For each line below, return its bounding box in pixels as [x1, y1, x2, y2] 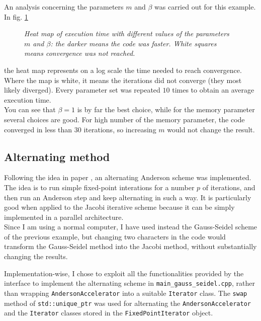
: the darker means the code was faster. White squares [50, 38, 217, 48]
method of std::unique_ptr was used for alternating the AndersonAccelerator [4, 297, 251, 308]
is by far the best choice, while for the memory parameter [77, 104, 255, 115]
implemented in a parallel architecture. [4, 211, 124, 222]
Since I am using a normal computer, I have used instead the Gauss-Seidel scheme [4, 221, 257, 232]
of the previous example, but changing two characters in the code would [4, 231, 226, 242]
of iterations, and [202, 182, 255, 192]
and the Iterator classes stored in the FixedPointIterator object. [4, 307, 213, 318]
